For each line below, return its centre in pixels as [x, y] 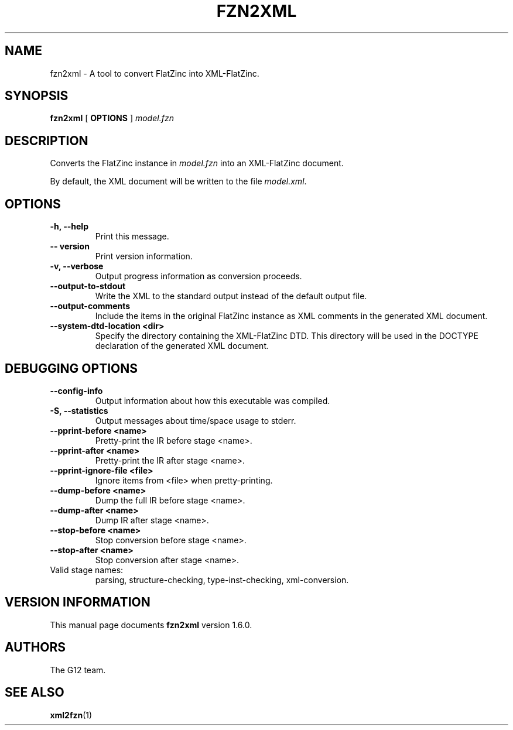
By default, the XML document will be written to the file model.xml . [178, 181]
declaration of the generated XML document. [182, 346]
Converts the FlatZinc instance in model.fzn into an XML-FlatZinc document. [197, 163]
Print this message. [132, 237]
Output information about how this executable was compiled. [213, 400]
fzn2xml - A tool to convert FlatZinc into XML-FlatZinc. [155, 73]
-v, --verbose [77, 266]
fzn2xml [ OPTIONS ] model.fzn [112, 118]
